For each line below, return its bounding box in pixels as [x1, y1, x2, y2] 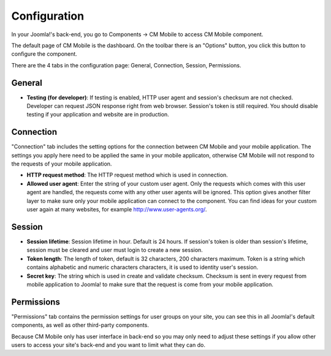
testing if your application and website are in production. [26, 111, 170, 118]
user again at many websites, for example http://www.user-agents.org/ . [26, 206, 207, 213]
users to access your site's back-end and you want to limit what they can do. [11, 341, 205, 349]
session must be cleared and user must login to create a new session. [26, 246, 204, 254]
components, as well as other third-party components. [11, 322, 150, 329]
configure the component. [11, 50, 78, 58]
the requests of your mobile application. [11, 160, 112, 168]
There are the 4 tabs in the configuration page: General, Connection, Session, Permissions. [11, 61, 242, 69]
